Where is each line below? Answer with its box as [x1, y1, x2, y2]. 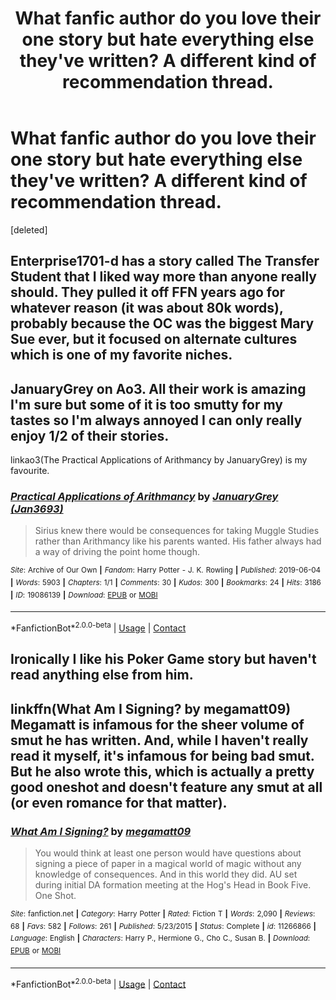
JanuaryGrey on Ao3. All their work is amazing [10, 380, 307, 397]
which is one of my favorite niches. [10, 347, 233, 364]
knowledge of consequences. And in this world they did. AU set [34, 868, 298, 881]
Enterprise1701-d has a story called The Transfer [10, 253, 320, 270]
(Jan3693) [10, 502, 64, 516]
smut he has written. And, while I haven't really [10, 732, 309, 749]
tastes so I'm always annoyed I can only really [10, 412, 303, 429]
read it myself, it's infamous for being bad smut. [10, 747, 315, 764]
